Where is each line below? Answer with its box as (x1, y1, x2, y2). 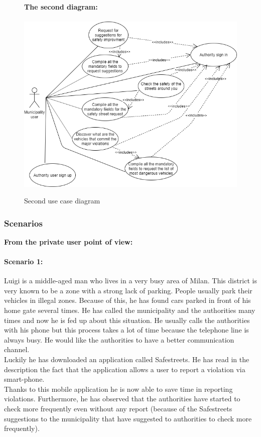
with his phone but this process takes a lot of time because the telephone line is (4, 324, 249, 335)
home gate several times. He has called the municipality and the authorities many (4, 305, 255, 315)
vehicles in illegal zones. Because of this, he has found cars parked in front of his (4, 295, 251, 305)
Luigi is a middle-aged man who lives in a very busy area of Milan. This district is (4, 275, 257, 286)
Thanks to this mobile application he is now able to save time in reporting (4, 383, 233, 394)
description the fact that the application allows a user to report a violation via (4, 364, 245, 374)
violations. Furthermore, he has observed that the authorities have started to (4, 393, 240, 404)
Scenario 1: (4, 256, 43, 267)
